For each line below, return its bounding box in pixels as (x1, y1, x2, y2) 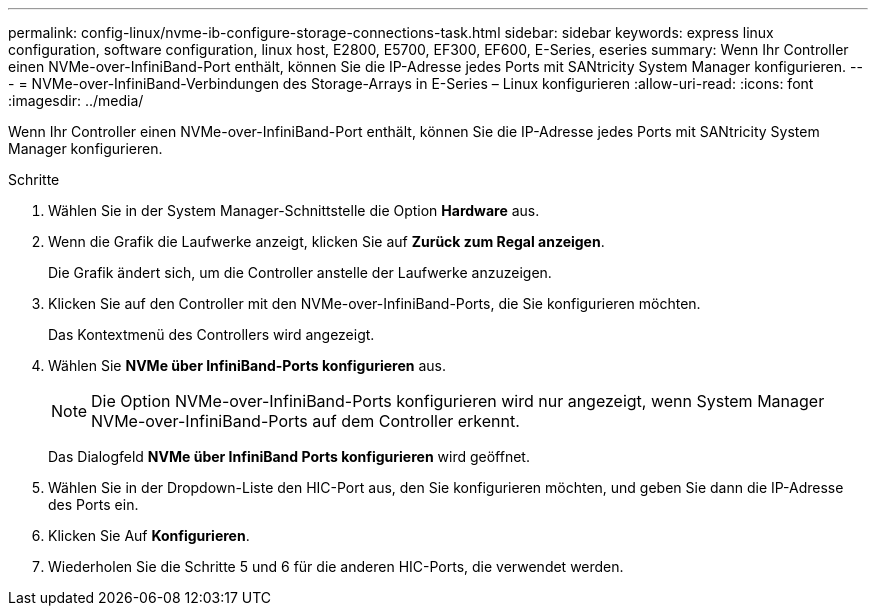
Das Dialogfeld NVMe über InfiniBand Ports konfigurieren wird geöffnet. (48, 448, 530, 465)
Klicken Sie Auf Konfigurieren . (48, 527, 250, 544)
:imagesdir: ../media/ (8, 92, 144, 109)
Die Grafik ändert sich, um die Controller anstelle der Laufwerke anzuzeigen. (48, 264, 552, 281)
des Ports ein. (48, 496, 139, 513)
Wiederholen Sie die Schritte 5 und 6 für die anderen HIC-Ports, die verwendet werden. (48, 558, 624, 575)
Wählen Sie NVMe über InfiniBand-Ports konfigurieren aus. (48, 357, 446, 374)
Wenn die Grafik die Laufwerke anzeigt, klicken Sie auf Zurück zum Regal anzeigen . (48, 233, 605, 250)
